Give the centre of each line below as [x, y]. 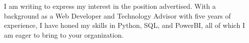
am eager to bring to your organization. [64, 34]
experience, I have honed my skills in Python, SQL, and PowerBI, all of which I [124, 25]
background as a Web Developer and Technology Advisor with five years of [118, 15]
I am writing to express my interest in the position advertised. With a [110, 6]
